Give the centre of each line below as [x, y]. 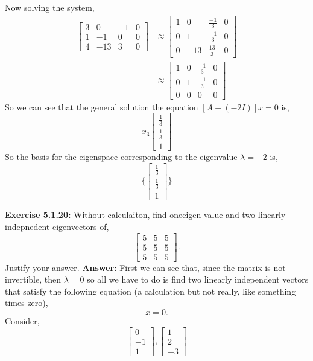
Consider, [22, 320]
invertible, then [33, 279]
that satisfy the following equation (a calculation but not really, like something [150, 291]
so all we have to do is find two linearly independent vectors [198, 279]
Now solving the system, [50, 7]
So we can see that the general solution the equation [102, 107]
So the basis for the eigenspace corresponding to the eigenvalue [121, 156]
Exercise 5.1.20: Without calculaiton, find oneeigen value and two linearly [145, 215]
